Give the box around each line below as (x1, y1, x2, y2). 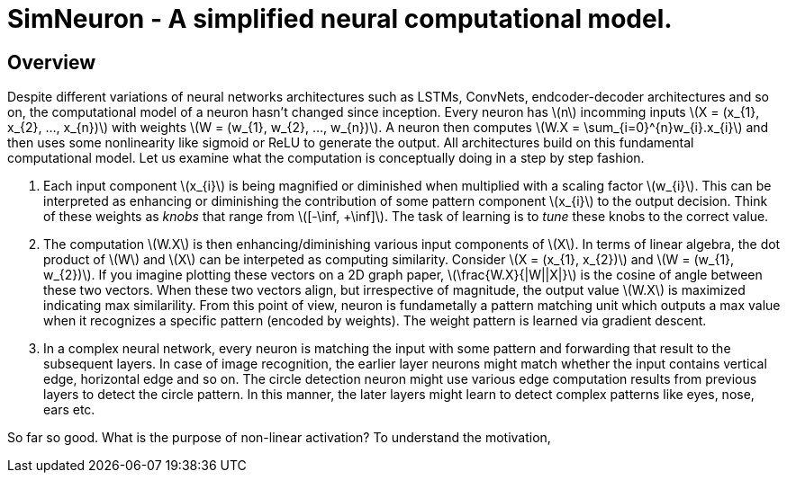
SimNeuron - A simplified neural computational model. (7, 4, 673, 34)
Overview (7, 50, 96, 74)
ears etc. (43, 402, 95, 418)
